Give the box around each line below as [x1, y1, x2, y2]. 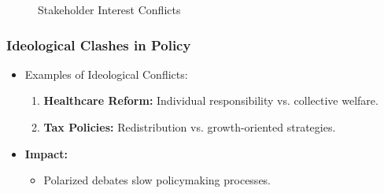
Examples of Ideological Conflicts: [24, 65, 188, 82]
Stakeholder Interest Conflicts [38, 2, 181, 17]
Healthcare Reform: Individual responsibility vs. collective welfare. [43, 92, 378, 109]
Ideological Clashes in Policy [6, 35, 191, 54]
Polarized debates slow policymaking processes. [43, 172, 271, 188]
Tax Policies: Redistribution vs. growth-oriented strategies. [43, 119, 336, 135]
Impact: [24, 145, 68, 161]
